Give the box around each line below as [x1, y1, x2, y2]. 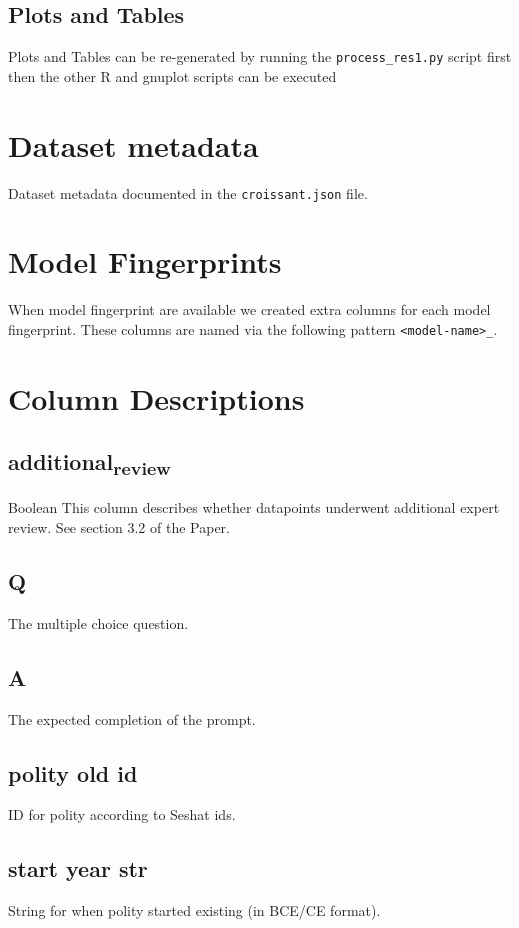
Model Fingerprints [8, 241, 282, 282]
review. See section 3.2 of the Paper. [8, 517, 230, 538]
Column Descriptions [8, 377, 305, 418]
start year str [8, 853, 148, 884]
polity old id [8, 757, 138, 788]
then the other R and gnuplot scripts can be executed [8, 65, 337, 86]
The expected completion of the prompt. [8, 708, 256, 729]
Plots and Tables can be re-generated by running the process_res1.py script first [8, 46, 512, 67]
